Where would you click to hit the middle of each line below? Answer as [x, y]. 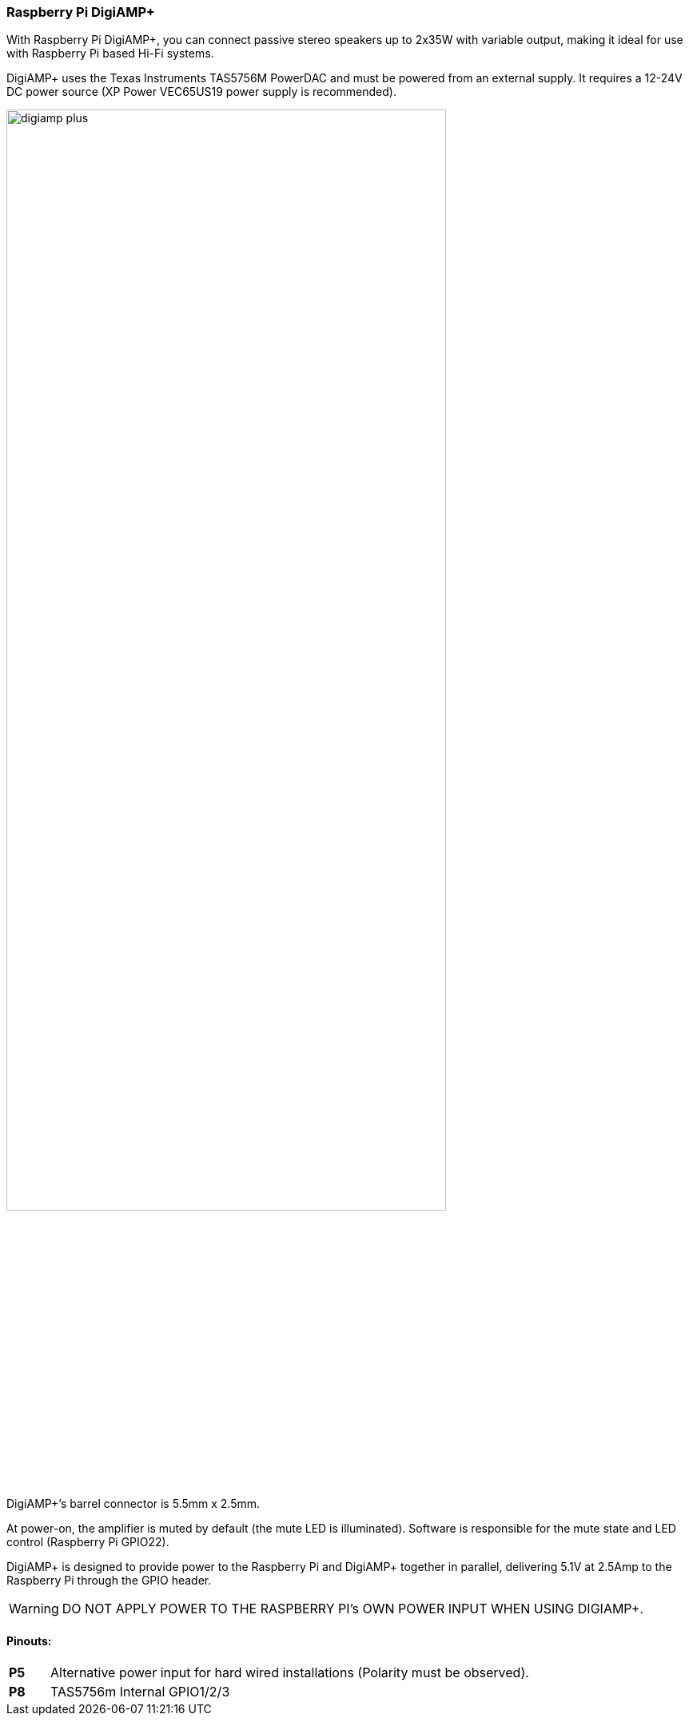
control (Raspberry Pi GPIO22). [88, 1541]
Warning [34, 1608]
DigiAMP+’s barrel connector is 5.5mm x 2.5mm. [133, 1503]
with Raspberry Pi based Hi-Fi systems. [110, 54]
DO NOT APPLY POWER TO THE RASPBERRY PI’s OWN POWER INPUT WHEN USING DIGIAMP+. [353, 1608]
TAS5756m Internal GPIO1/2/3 [140, 1692]
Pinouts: [29, 1640]
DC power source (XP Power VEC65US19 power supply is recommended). [201, 92]
